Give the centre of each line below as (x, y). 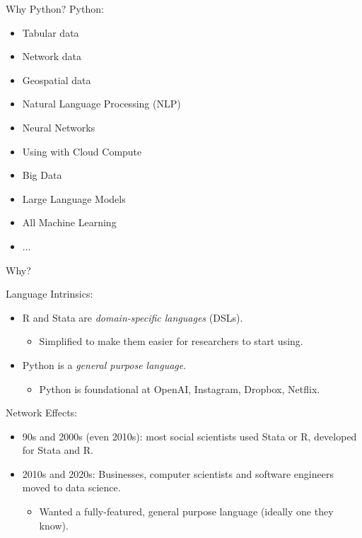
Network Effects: (42, 413)
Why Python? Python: (55, 8)
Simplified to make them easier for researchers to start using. (171, 341)
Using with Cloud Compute (82, 151)
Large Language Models (74, 198)
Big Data (42, 175)
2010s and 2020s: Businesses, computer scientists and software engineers (178, 473)
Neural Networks (59, 127)
